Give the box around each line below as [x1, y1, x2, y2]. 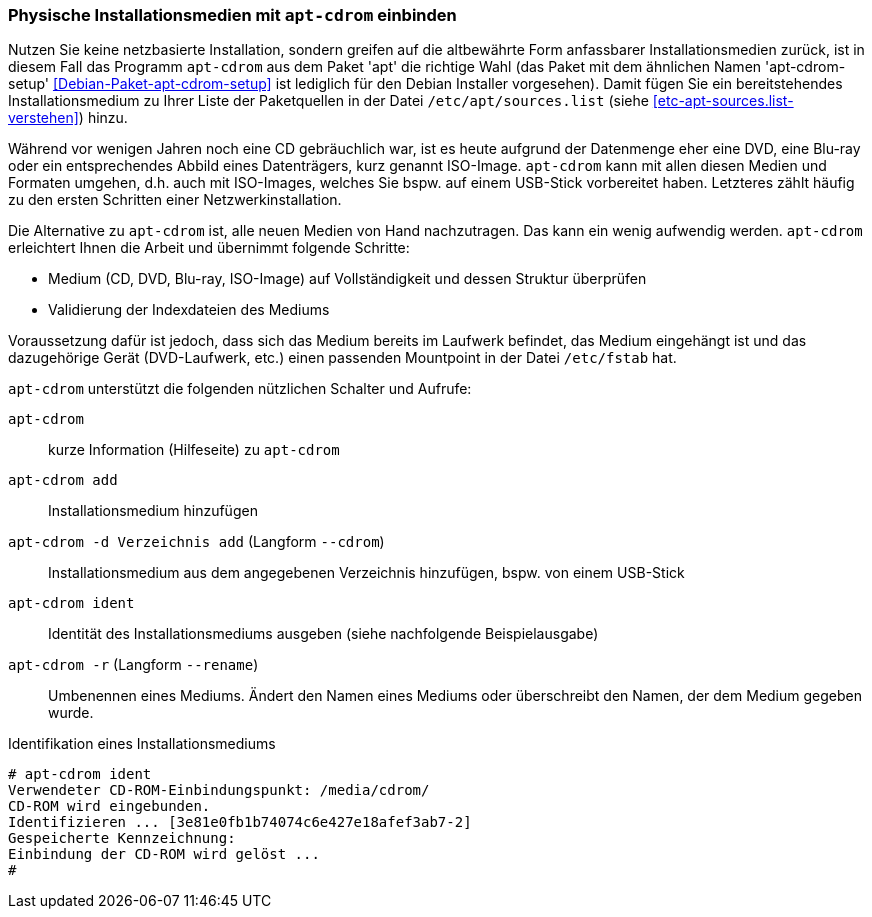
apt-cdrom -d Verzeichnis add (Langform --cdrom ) [8, 533, 385, 551]
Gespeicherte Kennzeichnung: [8, 830, 236, 847]
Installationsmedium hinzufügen [48, 502, 258, 520]
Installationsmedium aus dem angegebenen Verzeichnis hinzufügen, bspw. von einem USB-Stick [48, 564, 685, 582]
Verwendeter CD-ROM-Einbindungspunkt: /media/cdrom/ [8, 782, 430, 799]
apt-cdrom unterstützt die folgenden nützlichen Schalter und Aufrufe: [8, 380, 472, 398]
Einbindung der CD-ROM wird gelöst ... [8, 846, 320, 863]
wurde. [48, 704, 94, 722]
